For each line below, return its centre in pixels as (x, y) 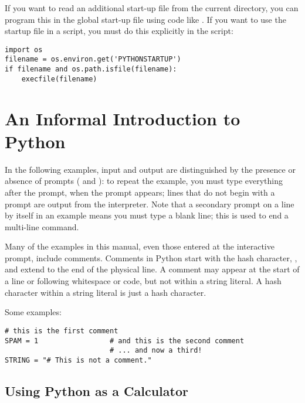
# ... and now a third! (156, 351)
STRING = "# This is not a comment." (78, 360)
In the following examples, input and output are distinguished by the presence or (150, 169)
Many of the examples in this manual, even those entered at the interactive (140, 246)
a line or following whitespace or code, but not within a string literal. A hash (143, 281)
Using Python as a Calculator (96, 390)
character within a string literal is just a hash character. (106, 292)
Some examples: (33, 312)
